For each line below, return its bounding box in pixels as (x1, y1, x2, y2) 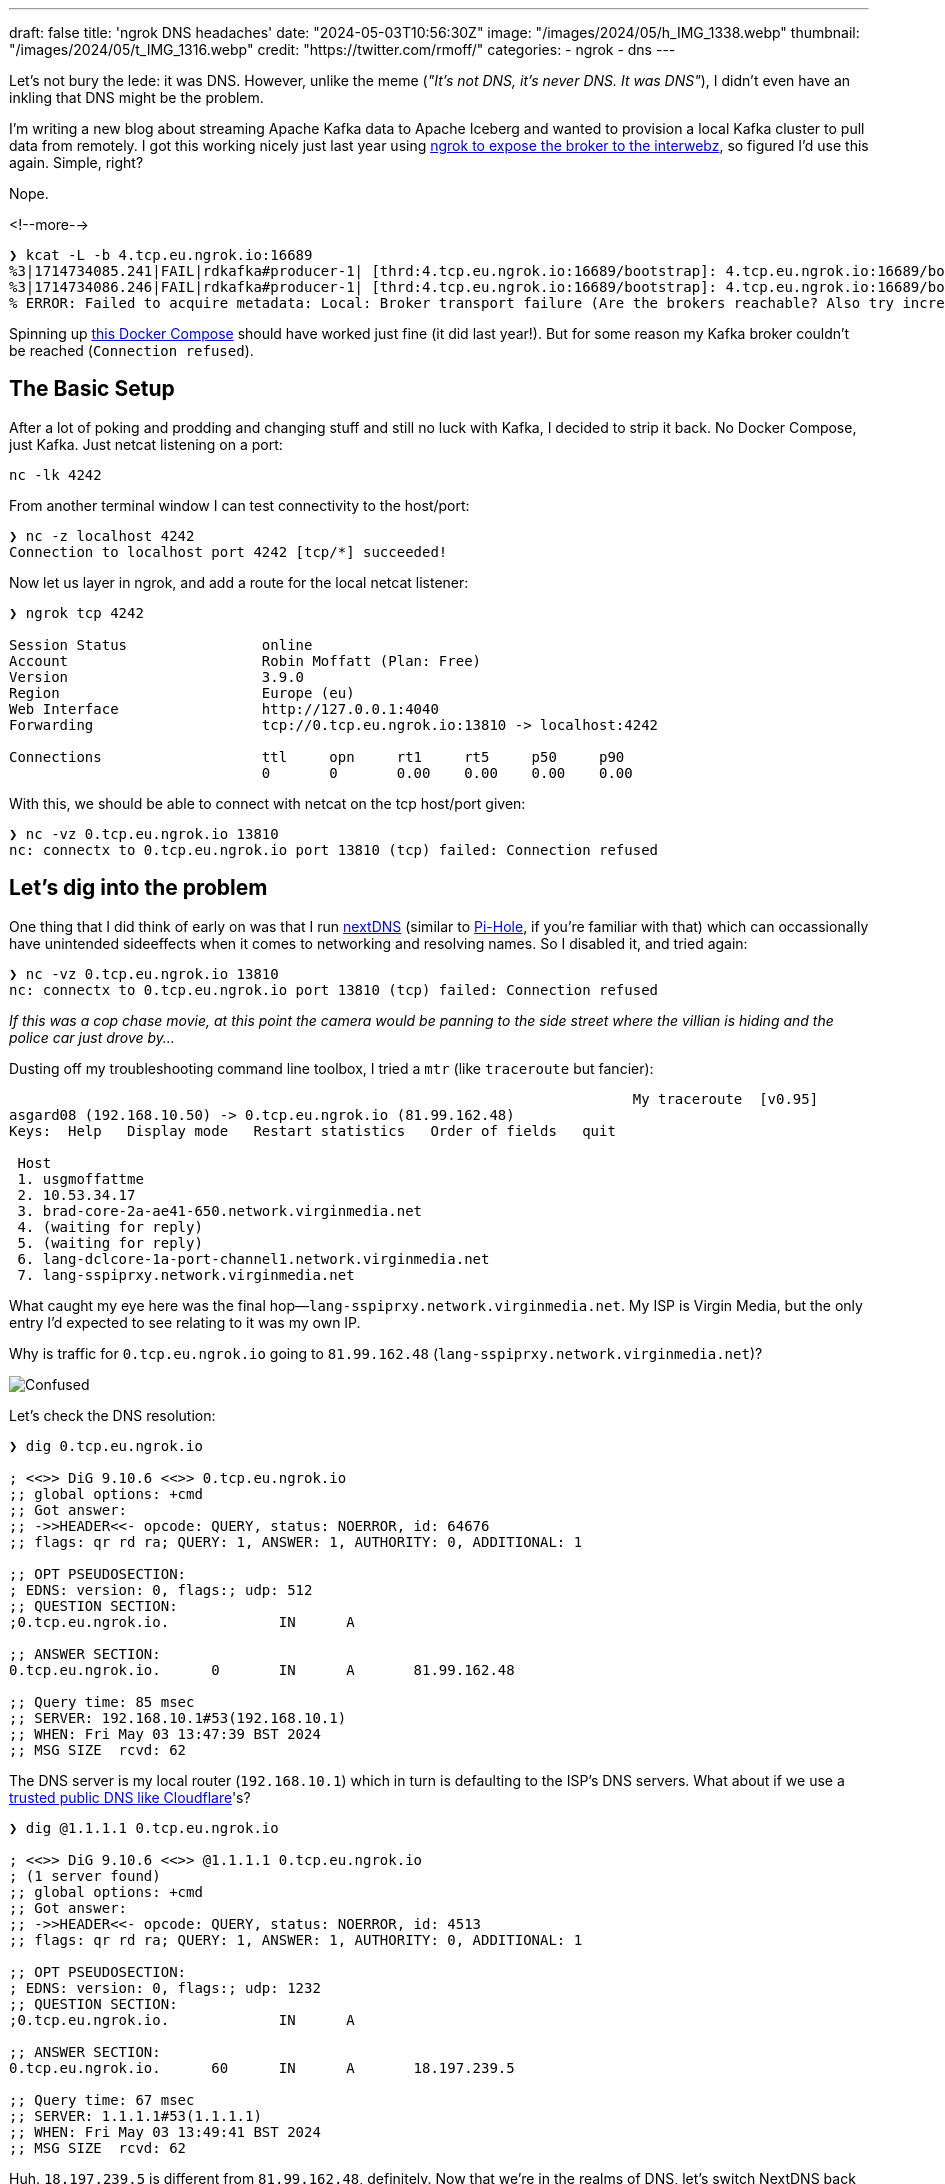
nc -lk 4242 (9, 466, 102, 483)
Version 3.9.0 (9, 668, 305, 685)
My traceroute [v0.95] (632, 1090, 819, 1107)
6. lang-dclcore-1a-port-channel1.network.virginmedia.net (17, 1250, 490, 1267)
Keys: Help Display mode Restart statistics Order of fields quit (9, 1122, 616, 1139)
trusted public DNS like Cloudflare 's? (9, 1788, 251, 1806)
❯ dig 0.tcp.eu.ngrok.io (9, 1437, 203, 1454)
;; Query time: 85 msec (9, 1693, 195, 1710)
